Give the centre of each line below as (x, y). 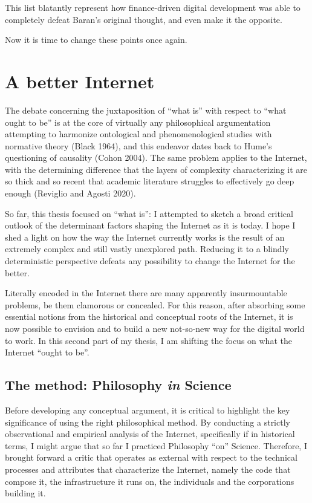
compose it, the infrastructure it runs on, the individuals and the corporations (150, 481)
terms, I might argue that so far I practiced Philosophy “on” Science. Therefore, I (156, 445)
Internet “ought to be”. (47, 352)
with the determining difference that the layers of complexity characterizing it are (156, 169)
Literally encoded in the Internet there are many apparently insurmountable (146, 293)
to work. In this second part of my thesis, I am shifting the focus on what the (148, 340)
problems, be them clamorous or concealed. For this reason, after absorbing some (155, 304)
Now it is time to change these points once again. (96, 40)
